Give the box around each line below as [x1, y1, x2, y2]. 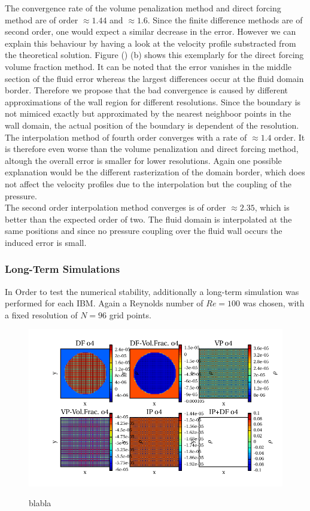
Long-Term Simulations [5, 261, 120, 276]
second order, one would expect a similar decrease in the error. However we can [5, 25, 296, 38]
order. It [274, 130, 305, 143]
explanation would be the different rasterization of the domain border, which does [5, 166, 305, 178]
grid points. [109, 308, 151, 321]
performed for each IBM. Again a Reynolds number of [5, 297, 203, 309]
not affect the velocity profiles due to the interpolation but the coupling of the [5, 177, 291, 190]
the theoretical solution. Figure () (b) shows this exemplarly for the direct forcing [5, 48, 304, 61]
